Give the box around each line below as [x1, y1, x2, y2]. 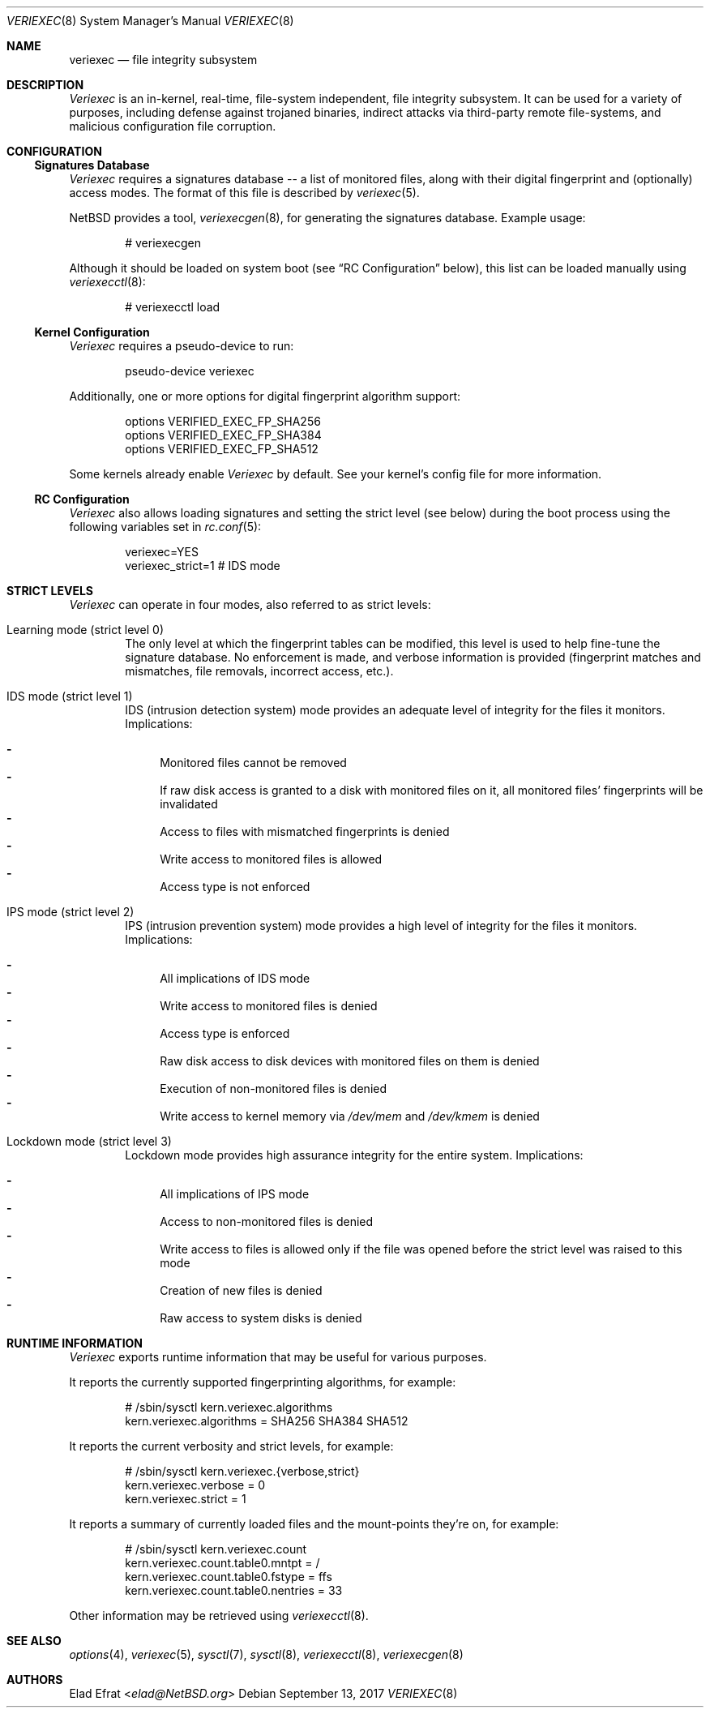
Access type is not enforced [160, 880, 310, 893]
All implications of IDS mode [160, 971, 310, 985]
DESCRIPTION [6, 78, 84, 92]
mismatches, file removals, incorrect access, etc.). [125, 664, 394, 678]
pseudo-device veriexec [125, 364, 254, 378]
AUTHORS [6, 1673, 63, 1686]
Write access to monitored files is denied [160, 999, 378, 1013]
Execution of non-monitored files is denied [160, 1082, 387, 1095]
